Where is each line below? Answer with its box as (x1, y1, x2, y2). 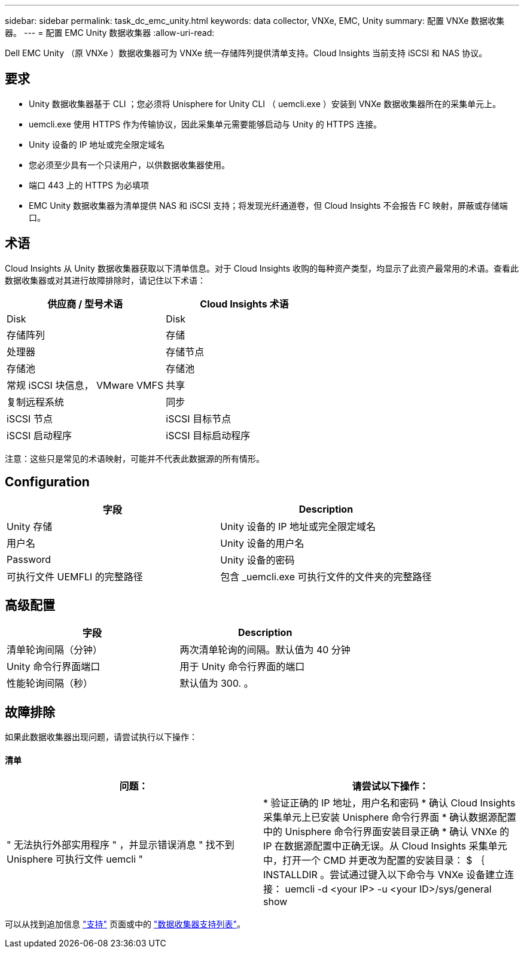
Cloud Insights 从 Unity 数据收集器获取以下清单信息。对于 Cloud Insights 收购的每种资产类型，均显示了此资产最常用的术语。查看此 (5, 263, 519, 273)
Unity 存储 (7, 520, 53, 532)
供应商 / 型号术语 (47, 297, 123, 310)
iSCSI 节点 (7, 412, 53, 425)
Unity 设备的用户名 (220, 537, 304, 549)
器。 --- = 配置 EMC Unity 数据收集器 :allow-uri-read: (5, 28, 215, 38)
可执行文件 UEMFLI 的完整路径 (7, 570, 143, 583)
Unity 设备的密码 (220, 553, 295, 566)
